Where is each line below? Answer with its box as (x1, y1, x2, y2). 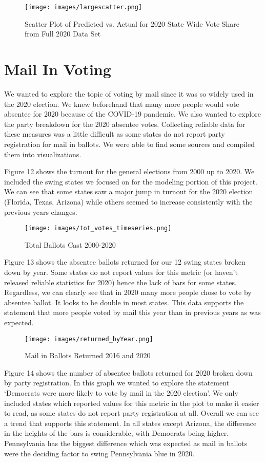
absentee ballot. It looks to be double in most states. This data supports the (4, 297, 244, 307)
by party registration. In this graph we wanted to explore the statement (4, 377, 230, 388)
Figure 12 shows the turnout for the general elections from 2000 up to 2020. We (4, 166, 255, 177)
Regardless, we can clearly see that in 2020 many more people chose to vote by (4, 287, 252, 298)
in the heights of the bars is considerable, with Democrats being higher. (4, 428, 229, 438)
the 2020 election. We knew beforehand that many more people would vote (4, 98, 239, 109)
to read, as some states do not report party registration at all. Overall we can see (4, 408, 259, 418)
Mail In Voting (4, 59, 111, 80)
